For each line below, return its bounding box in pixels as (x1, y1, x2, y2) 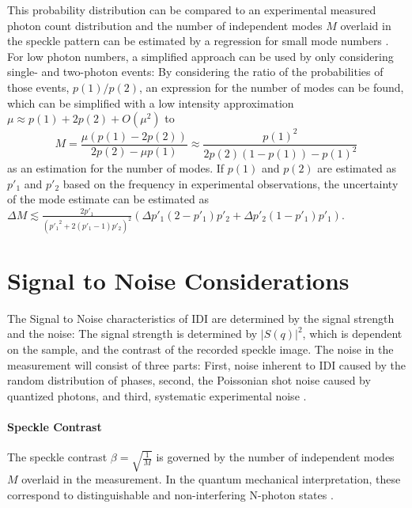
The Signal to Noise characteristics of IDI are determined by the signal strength (7, 309, 395, 326)
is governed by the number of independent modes (156, 449, 395, 465)
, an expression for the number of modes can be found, (139, 78, 404, 95)
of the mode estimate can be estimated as (7, 191, 209, 207)
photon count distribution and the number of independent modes (7, 17, 323, 33)
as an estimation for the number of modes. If (7, 160, 225, 176)
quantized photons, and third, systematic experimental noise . (7, 387, 307, 404)
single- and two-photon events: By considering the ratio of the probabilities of (7, 63, 384, 80)
